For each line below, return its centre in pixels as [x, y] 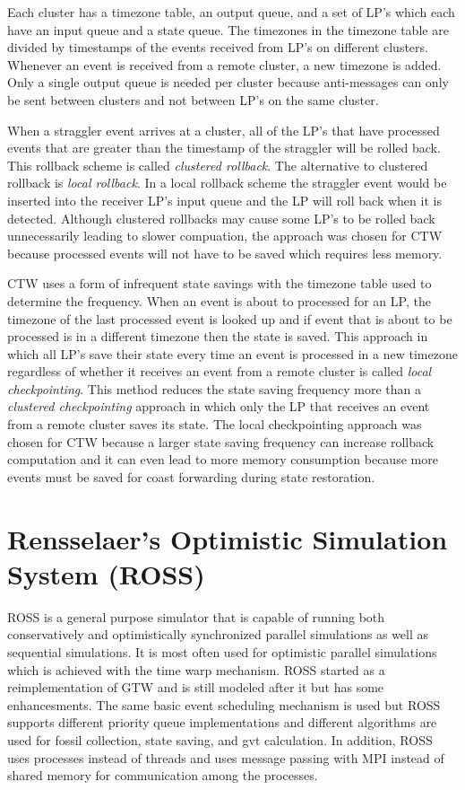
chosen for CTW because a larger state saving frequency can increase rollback [221, 441]
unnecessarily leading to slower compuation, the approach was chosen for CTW [225, 236]
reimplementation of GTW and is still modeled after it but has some [196, 687]
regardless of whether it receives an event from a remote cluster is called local [220, 371]
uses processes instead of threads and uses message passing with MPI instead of [226, 757]
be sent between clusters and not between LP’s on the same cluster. [193, 99]
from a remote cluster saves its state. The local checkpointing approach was [215, 424]
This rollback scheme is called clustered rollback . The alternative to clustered [218, 165]
